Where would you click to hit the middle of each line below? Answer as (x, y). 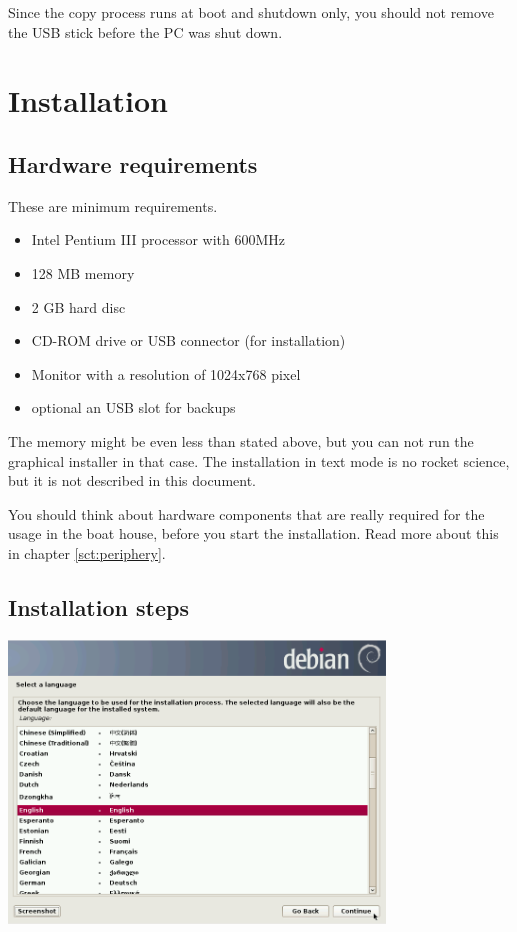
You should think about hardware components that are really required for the (246, 513)
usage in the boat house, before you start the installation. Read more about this (253, 533)
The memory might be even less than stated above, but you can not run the (241, 440)
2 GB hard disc (78, 306)
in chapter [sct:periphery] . (87, 552)
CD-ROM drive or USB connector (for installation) (188, 340)
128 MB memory (83, 272)
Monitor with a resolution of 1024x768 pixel (166, 373)
